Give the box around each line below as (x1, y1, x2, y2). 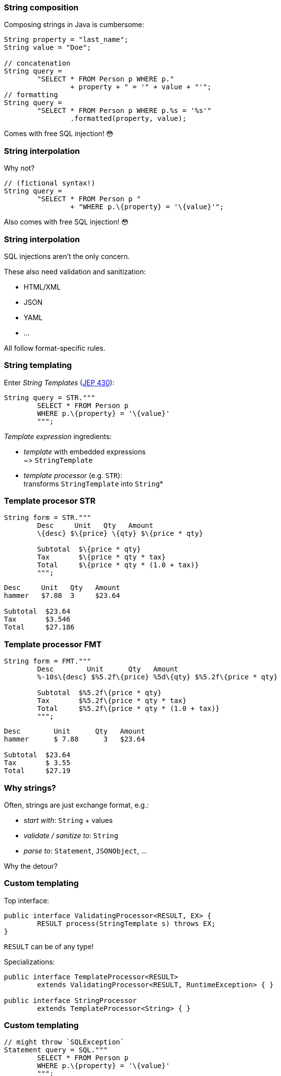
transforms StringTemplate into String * (24, 479, 163, 488)
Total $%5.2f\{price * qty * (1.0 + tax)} (37, 705, 220, 713)
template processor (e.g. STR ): (24, 471, 123, 480)
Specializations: (4, 957, 55, 966)
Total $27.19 (4, 767, 70, 775)
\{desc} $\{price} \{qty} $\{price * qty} (37, 529, 203, 538)
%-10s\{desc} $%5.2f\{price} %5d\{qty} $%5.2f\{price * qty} (37, 673, 278, 681)
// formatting (4, 91, 58, 99)
